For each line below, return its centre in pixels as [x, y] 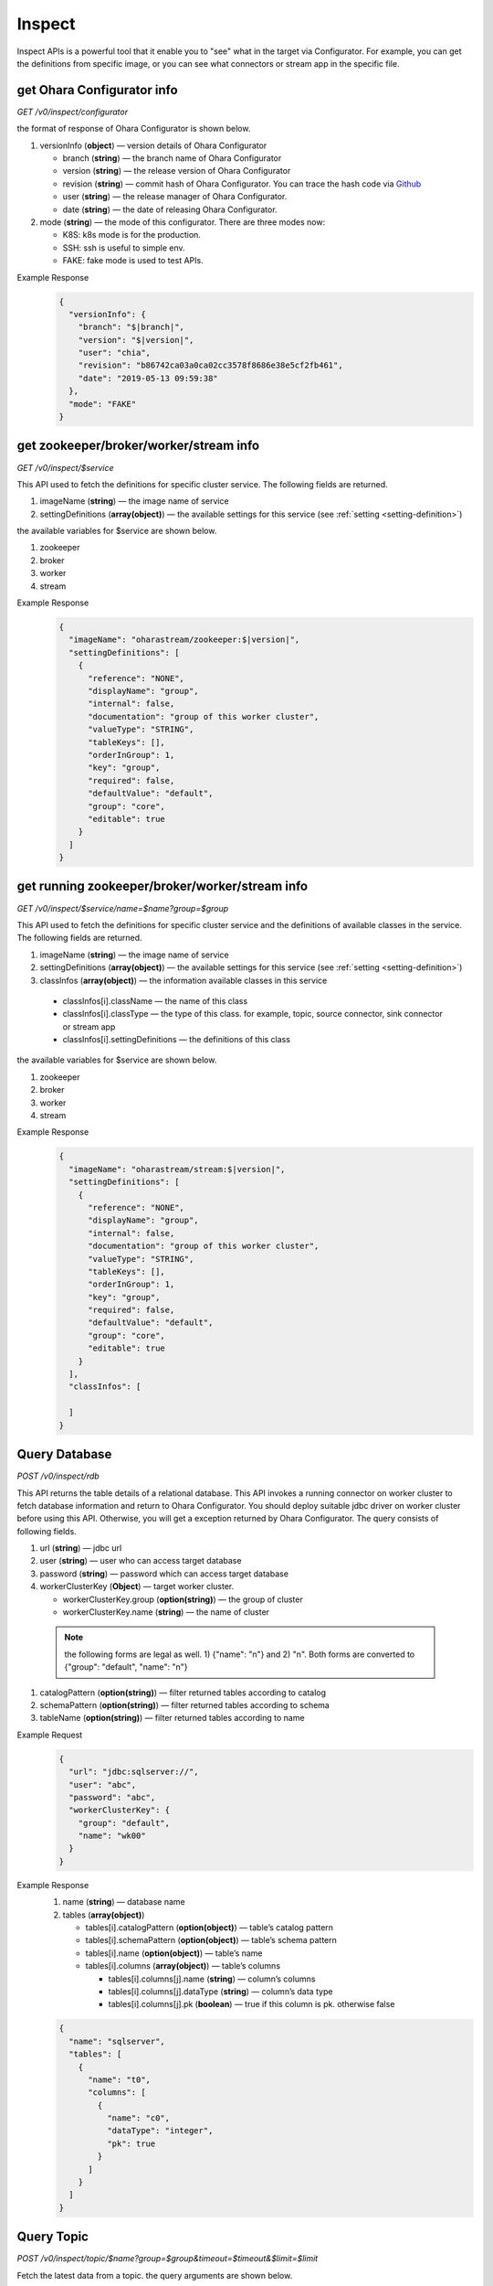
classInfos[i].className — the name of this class [155, 1000]
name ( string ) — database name [124, 1902]
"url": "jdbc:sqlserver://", [134, 1772]
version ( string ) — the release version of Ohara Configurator [177, 171]
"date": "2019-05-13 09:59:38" [148, 378]
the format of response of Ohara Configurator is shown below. [134, 129]
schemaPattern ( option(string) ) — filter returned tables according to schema [185, 1704]
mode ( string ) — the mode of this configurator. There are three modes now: [183, 222]
